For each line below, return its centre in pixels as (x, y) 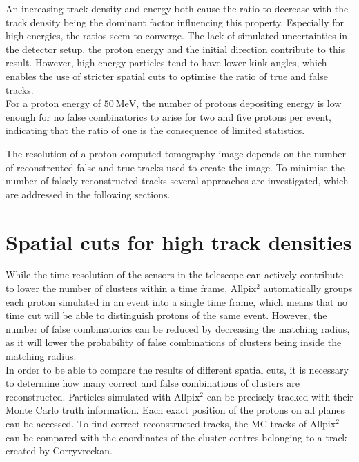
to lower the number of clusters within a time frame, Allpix (131, 288)
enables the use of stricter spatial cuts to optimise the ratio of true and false (167, 76)
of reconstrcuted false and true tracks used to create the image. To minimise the (175, 167)
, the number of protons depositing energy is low (239, 103)
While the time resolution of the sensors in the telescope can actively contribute (175, 275)
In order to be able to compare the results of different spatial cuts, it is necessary (177, 369)
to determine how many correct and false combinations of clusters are (153, 383)
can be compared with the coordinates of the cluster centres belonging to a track (176, 437)
